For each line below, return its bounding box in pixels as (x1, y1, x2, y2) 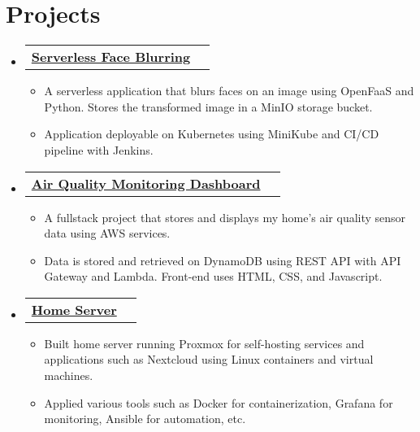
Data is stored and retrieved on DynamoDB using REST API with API (44, 251, 401, 268)
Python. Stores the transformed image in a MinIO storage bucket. (44, 98, 373, 115)
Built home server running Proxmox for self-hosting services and (44, 334, 365, 351)
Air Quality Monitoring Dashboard (31, 173, 261, 193)
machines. (44, 367, 93, 384)
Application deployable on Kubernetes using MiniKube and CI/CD (44, 125, 379, 142)
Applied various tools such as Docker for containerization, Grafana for (44, 394, 393, 411)
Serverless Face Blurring (31, 47, 191, 67)
